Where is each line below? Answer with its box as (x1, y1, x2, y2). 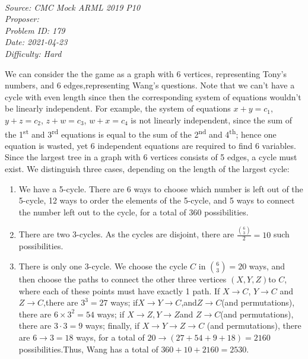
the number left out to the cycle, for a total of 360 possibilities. (18, 205, 249, 218)
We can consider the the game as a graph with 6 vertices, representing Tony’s (5, 67, 287, 80)
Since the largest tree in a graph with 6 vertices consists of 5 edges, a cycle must (5, 151, 297, 163)
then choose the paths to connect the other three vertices (18, 273, 227, 285)
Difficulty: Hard (5, 47, 62, 59)
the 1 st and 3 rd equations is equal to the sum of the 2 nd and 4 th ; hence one (5, 126, 277, 140)
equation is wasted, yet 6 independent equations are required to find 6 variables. (5, 139, 296, 151)
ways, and (249, 260, 285, 272)
